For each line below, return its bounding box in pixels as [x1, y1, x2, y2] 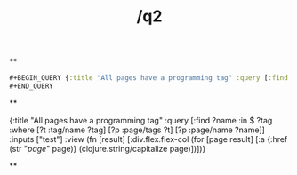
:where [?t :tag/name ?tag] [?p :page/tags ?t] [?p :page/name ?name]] [9, 124, 265, 135]
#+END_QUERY [9, 82, 53, 91]
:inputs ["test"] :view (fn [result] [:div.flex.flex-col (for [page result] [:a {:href [9, 133, 288, 144]
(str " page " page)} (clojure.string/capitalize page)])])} [9, 143, 206, 154]
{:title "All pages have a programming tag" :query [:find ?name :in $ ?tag [9, 115, 273, 125]
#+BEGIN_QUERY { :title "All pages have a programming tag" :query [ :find [9, 74, 289, 83]
